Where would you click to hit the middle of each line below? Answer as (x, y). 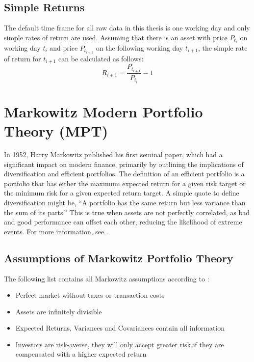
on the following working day (140, 47)
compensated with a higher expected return (81, 354)
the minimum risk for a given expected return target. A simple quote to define (122, 193)
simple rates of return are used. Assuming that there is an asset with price (116, 37)
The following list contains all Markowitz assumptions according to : (107, 278)
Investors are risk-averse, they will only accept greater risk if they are (120, 344)
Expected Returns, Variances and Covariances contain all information (120, 328)
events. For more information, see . (56, 231)
